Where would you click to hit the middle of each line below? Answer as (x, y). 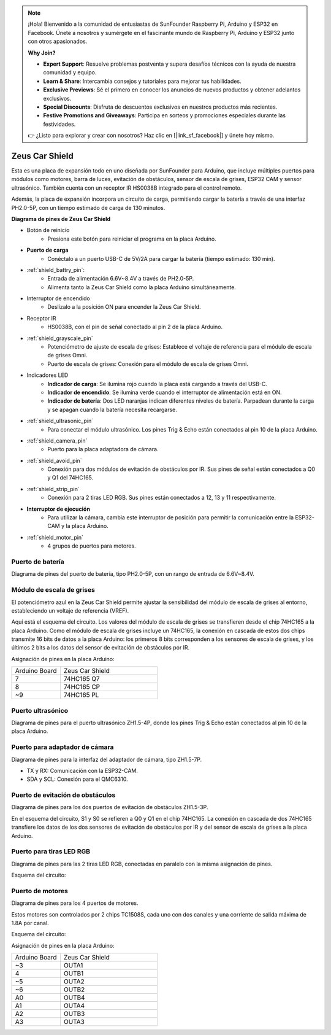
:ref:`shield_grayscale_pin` (60, 338)
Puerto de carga (48, 250)
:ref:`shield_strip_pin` (53, 489)
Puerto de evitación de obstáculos (63, 795)
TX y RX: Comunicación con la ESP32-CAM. (82, 770)
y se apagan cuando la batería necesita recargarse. (112, 409)
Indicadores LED (48, 375)
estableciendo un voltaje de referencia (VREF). (70, 610)
